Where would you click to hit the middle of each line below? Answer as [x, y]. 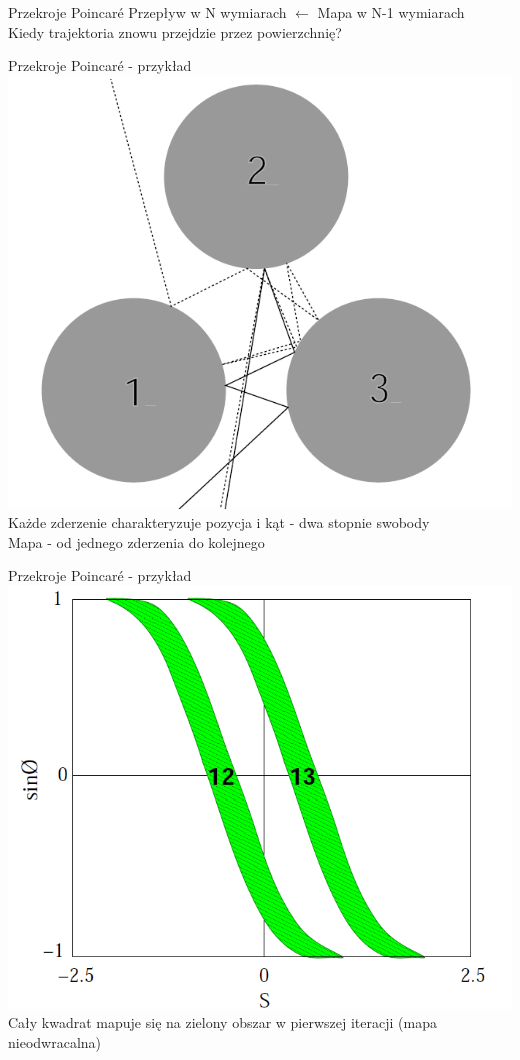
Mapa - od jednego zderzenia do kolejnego [136, 541]
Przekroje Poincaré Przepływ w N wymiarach [147, 12]
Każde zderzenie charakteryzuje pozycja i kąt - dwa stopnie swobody [219, 522]
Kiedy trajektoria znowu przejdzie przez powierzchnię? [175, 31]
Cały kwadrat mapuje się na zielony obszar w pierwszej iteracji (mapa [222, 1022]
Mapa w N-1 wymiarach [391, 12]
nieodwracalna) [55, 1042]
